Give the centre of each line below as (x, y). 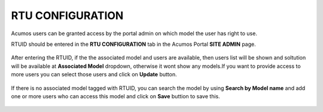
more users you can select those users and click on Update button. (94, 74)
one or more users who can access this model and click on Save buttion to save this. (116, 96)
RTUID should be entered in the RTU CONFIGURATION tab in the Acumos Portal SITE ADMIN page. (134, 44)
